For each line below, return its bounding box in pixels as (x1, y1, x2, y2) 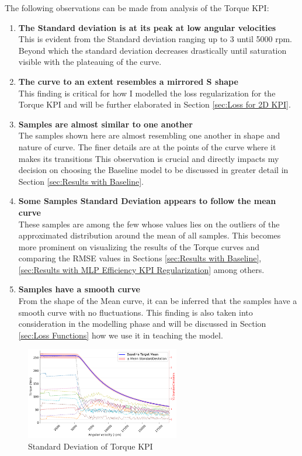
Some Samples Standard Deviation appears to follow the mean (18, 195, 276, 207)
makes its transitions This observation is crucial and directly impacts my (18, 152, 279, 164)
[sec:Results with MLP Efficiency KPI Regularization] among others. (18, 263, 265, 275)
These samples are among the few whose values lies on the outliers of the (18, 217, 280, 230)
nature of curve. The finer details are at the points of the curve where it (18, 140, 276, 153)
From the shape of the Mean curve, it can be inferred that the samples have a (18, 295, 297, 307)
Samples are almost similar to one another (18, 118, 193, 130)
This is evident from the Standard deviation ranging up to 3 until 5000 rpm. (18, 33, 292, 45)
